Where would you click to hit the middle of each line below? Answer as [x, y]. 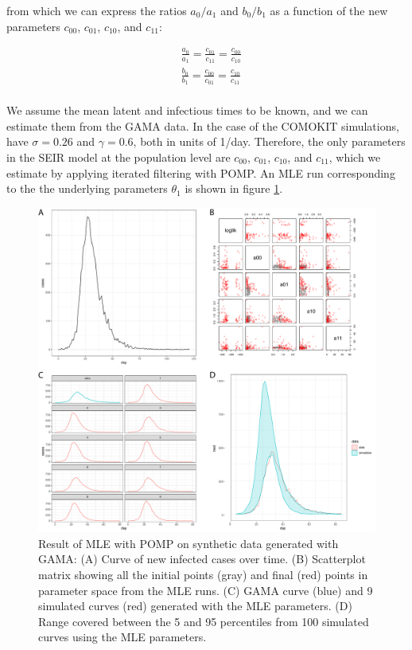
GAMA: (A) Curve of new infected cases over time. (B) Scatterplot [202, 559]
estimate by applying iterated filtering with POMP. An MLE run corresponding [201, 172]
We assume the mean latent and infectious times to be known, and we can [187, 110]
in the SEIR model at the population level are [119, 157]
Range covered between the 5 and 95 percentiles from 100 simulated [204, 621]
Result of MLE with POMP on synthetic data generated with [189, 543]
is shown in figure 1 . [234, 188]
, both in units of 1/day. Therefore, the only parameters [269, 141]
